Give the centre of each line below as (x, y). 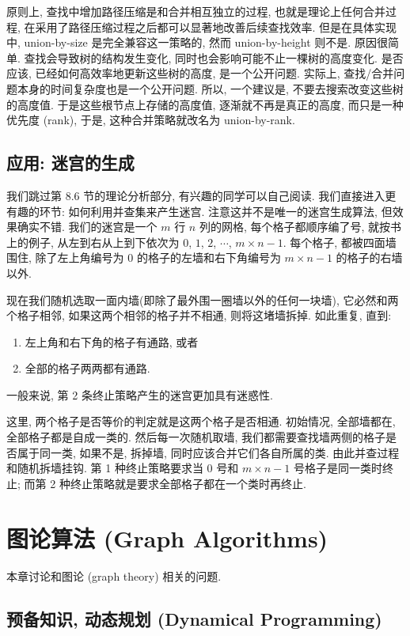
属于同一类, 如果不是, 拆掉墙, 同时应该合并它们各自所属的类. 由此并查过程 (208, 452)
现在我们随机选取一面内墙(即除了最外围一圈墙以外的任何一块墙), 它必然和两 (203, 299)
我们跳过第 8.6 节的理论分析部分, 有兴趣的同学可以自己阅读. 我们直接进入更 (201, 195)
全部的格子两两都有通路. (87, 368)
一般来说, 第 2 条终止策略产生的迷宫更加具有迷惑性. (140, 394)
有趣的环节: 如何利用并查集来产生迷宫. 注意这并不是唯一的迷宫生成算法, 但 (199, 211)
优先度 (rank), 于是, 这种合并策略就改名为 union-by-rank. (151, 120)
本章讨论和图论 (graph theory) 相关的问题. (114, 575)
